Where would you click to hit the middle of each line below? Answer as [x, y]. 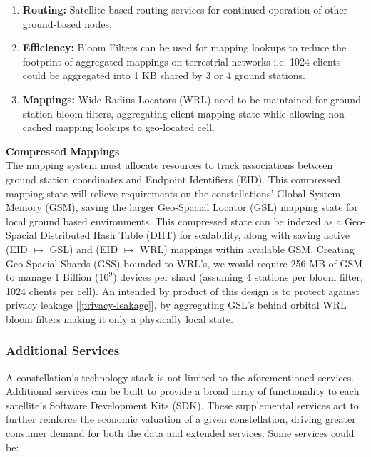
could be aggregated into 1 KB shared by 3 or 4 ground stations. [164, 75]
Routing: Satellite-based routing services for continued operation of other [185, 9]
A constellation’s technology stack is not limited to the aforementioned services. [180, 377]
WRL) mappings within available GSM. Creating [247, 248]
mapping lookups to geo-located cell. [135, 127]
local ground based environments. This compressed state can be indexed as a [174, 221]
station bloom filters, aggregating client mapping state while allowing [174, 113]
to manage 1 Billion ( [52, 277]
